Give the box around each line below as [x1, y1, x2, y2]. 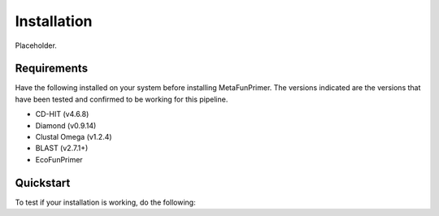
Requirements [15, 62, 89, 76]
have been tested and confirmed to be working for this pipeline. [15, 94, 228, 104]
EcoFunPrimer [35, 154, 83, 164]
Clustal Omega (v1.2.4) [35, 132, 113, 142]
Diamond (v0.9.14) [35, 120, 97, 130]
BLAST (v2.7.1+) [35, 143, 89, 153]
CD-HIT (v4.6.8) [35, 110, 89, 119]
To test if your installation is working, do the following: [15, 197, 196, 207]
